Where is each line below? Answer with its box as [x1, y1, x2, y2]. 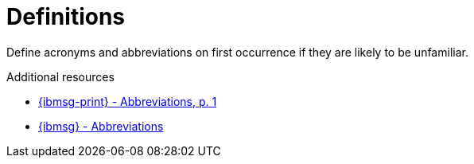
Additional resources [6, 69, 115, 84]
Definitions [6, 3, 126, 30]
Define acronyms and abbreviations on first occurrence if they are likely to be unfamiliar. [6, 45, 468, 59]
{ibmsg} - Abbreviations [38, 119, 164, 133]
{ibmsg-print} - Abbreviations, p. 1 [38, 94, 217, 108]
